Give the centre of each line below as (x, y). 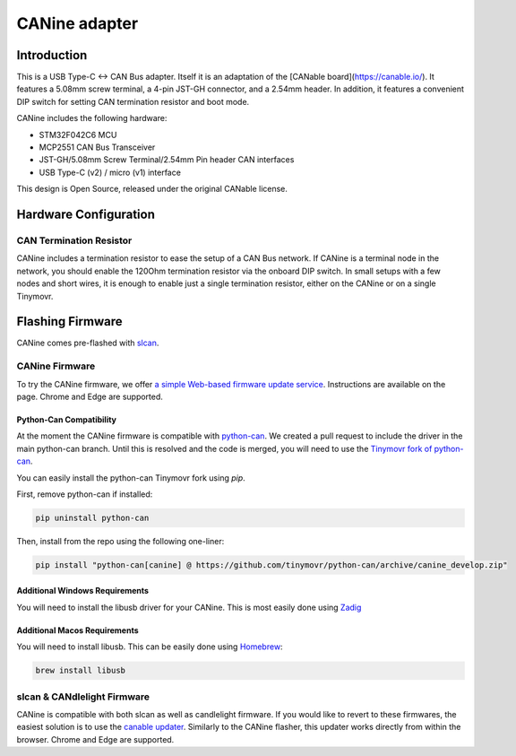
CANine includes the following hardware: (92, 118)
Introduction (52, 55)
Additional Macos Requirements (77, 630)
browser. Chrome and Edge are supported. (95, 739)
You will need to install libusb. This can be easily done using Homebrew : (150, 647)
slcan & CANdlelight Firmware (83, 697)
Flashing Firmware (69, 322)
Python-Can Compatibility (66, 419)
